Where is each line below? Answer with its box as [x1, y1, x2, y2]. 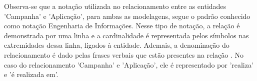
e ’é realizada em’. [4, 69, 58, 80]
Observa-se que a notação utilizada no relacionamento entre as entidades [4, 1, 226, 11]
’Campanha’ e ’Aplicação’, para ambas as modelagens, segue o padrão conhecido [4, 10, 250, 21]
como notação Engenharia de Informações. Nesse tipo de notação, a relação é [4, 20, 240, 31]
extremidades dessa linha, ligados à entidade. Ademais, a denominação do [4, 40, 229, 50]
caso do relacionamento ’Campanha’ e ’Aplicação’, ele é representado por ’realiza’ [4, 59, 253, 70]
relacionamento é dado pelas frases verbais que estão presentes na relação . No [4, 49, 244, 60]
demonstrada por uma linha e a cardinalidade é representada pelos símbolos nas [4, 30, 249, 40]
